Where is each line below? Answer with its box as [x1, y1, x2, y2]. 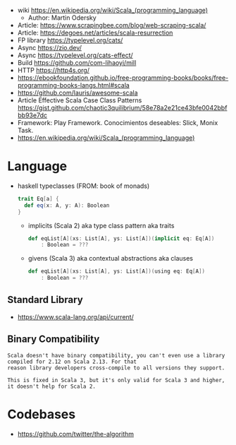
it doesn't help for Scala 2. [7, 383, 97, 390]
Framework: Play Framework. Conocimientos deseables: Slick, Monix [17, 119, 218, 126]
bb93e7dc [17, 111, 48, 119]
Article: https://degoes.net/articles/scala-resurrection [17, 28, 173, 37]
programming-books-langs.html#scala [17, 81, 130, 89]
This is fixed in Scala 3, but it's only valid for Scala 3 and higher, [7, 376, 225, 384]
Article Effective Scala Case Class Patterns [17, 96, 142, 105]
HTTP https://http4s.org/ [17, 66, 90, 74]
